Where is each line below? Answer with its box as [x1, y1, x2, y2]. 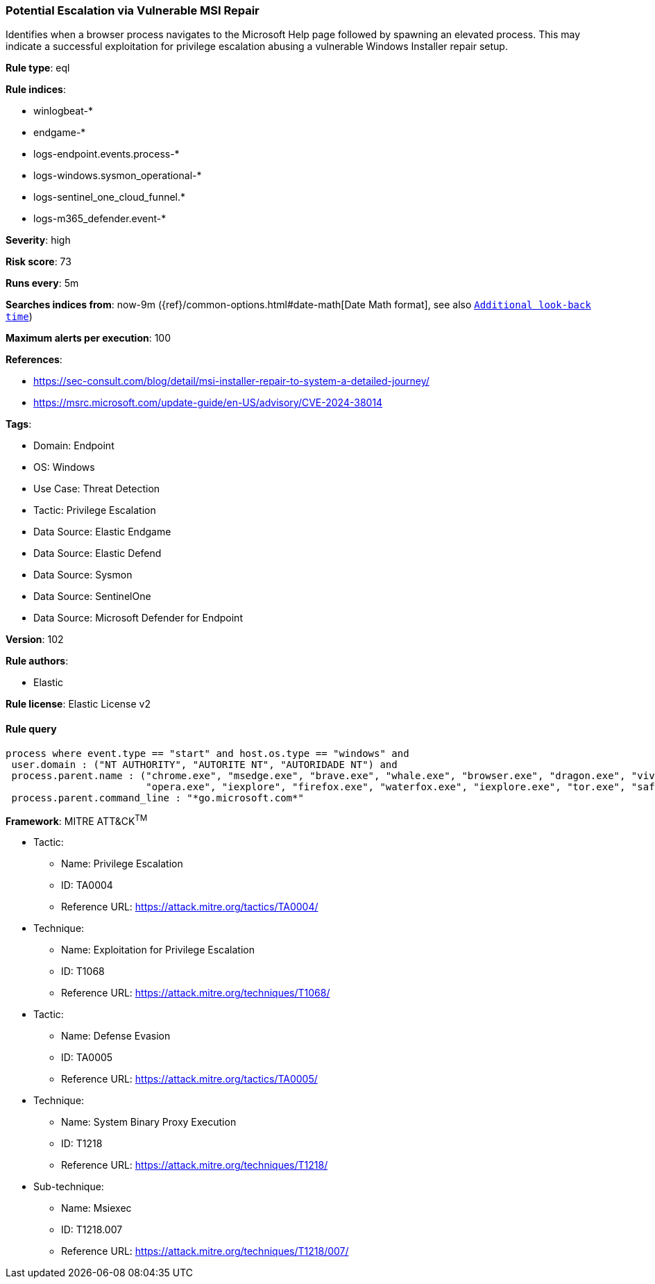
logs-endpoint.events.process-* [33, 148, 180, 160]
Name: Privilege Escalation [61, 858, 183, 870]
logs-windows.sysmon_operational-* [33, 169, 202, 182]
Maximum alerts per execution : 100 [6, 332, 171, 344]
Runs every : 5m [6, 277, 79, 290]
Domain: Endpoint [33, 440, 114, 452]
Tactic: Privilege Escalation [33, 504, 156, 517]
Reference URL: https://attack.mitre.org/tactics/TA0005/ [61, 1073, 318, 1085]
